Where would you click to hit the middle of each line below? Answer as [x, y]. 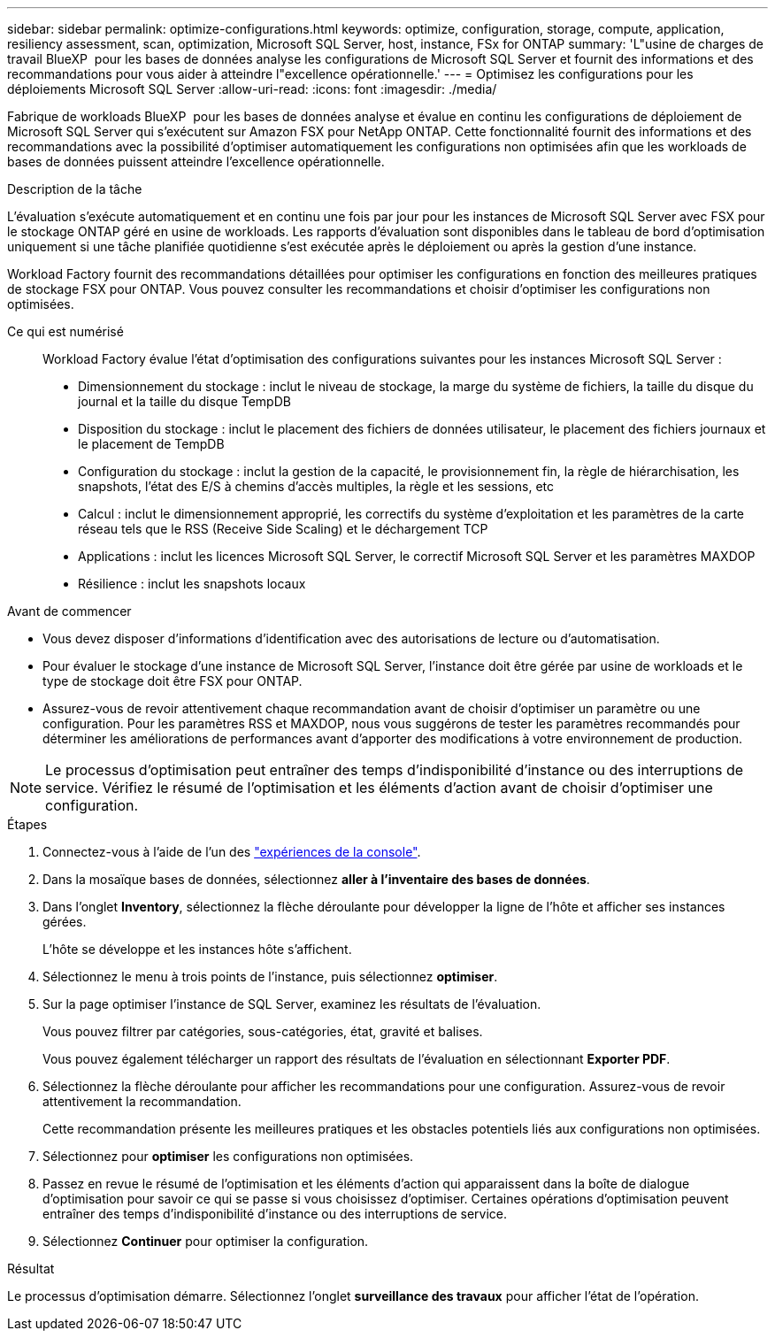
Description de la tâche [75, 189]
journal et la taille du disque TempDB [184, 401]
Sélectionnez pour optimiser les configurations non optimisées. [228, 1156]
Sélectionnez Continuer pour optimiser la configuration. [206, 1241]
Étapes [27, 824]
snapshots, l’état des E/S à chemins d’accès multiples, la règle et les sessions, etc [316, 486]
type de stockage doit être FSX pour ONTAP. [173, 681]
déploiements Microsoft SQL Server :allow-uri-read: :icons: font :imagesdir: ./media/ [252, 89]
